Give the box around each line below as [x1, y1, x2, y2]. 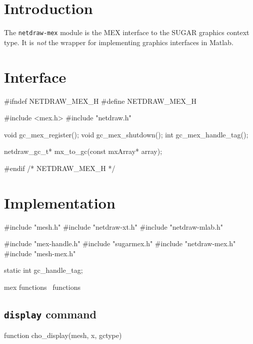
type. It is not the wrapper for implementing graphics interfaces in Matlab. [4, 37, 233, 47]
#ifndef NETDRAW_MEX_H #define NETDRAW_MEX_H [4, 95, 197, 106]
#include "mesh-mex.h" [4, 248, 76, 258]
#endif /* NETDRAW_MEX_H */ [4, 162, 115, 173]
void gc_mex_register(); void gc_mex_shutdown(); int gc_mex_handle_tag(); [4, 129, 248, 139]
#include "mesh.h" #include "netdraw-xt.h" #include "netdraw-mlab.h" [4, 221, 223, 232]
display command [4, 306, 96, 321]
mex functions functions [4, 281, 81, 292]
